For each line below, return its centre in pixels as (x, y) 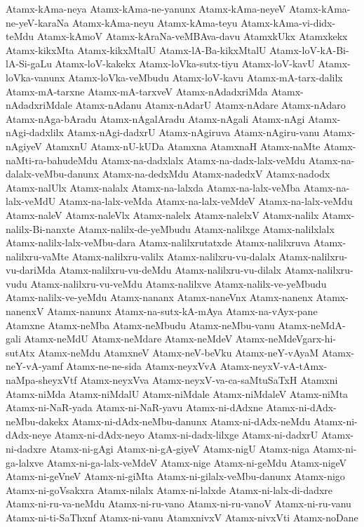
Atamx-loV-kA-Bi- (309, 49)
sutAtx (20, 352)
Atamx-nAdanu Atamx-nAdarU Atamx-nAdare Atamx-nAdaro (210, 105)
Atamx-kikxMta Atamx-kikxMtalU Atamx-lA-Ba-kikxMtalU (136, 49)
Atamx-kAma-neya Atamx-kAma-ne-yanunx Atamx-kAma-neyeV (146, 8)
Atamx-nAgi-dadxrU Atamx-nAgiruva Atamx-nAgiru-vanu (193, 132)
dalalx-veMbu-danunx (53, 174)
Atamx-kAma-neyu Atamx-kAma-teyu (155, 22)
